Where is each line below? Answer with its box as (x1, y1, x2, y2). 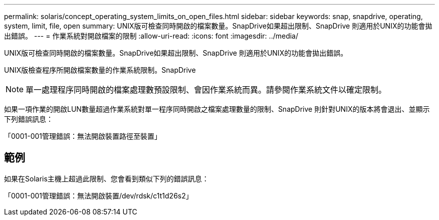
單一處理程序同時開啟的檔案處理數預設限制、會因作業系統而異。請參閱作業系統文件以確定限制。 (26, 85, 387, 95)
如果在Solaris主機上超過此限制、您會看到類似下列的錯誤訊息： (4, 174, 209, 183)
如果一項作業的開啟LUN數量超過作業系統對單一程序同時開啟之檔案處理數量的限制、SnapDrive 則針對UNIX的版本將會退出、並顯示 (4, 105, 430, 113)
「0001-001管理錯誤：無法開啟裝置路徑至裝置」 (4, 132, 161, 140)
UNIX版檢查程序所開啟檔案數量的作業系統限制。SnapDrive (4, 66, 196, 74)
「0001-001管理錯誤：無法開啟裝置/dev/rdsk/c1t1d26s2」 (4, 191, 193, 200)
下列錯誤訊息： (4, 115, 53, 123)
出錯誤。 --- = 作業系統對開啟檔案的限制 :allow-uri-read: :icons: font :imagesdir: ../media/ (4, 32, 299, 40)
